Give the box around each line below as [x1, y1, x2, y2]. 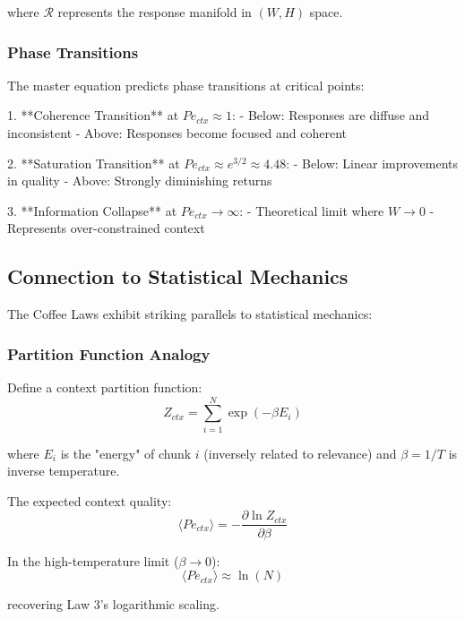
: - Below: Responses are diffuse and [232, 106, 430, 125]
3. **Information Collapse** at [7, 201, 177, 219]
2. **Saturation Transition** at [7, 153, 180, 172]
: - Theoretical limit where [239, 201, 384, 219]
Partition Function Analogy [7, 342, 211, 365]
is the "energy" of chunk [60, 443, 192, 462]
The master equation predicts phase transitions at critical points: [7, 75, 365, 94]
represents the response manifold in [57, 3, 252, 21]
